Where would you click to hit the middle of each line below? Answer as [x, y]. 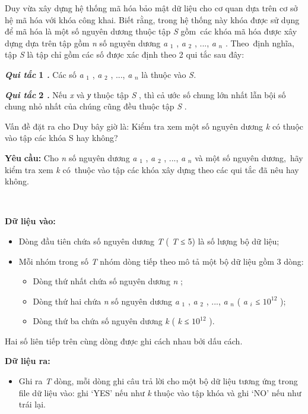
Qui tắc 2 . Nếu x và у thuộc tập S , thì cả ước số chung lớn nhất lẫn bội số [145, 94]
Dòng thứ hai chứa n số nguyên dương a [106, 301]
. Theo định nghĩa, [260, 43]
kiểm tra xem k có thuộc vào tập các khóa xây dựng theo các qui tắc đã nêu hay [152, 169]
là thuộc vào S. [169, 74]
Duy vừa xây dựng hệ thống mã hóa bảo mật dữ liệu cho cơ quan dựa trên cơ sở [151, 8]
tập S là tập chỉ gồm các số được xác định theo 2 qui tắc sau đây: [125, 54]
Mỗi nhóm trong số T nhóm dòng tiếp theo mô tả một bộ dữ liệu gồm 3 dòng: [161, 261]
